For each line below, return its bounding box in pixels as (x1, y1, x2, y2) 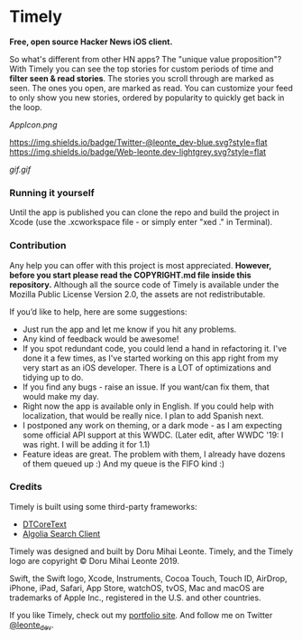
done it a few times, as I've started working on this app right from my (22, 353, 279, 363)
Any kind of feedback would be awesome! (22, 333, 179, 344)
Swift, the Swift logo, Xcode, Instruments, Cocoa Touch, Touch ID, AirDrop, (9, 572, 288, 584)
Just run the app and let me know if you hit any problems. (22, 324, 237, 334)
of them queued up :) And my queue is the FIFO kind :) (22, 458, 225, 469)
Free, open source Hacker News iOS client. (9, 36, 173, 47)
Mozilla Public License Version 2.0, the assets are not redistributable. (9, 288, 266, 299)
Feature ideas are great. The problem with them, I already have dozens (22, 448, 286, 459)
